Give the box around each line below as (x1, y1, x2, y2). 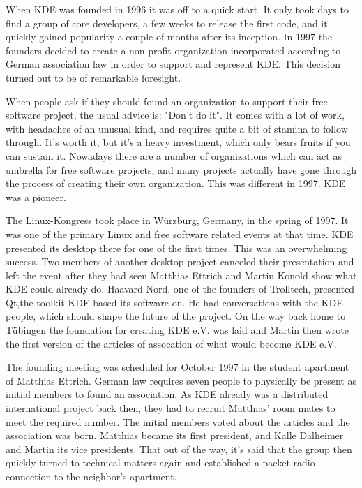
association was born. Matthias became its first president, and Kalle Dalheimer (6, 428, 344, 443)
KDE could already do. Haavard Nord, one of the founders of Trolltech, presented (6, 281, 355, 296)
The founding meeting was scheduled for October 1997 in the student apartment (6, 360, 349, 374)
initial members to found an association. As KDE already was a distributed (6, 387, 329, 401)
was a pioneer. (6, 189, 66, 204)
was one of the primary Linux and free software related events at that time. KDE (6, 226, 354, 241)
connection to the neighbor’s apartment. (6, 469, 177, 483)
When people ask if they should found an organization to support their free (6, 94, 328, 108)
